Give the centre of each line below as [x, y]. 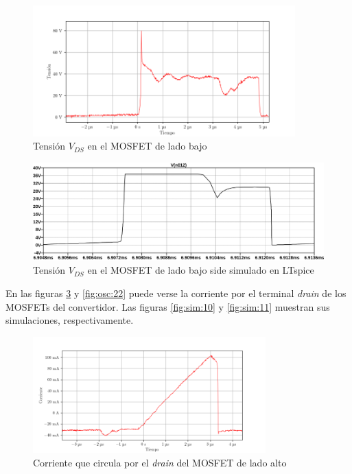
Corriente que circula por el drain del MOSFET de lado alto [160, 462]
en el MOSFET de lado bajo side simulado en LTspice [201, 270]
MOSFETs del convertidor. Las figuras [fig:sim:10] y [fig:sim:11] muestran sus [168, 306]
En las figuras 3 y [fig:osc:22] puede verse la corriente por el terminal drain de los [176, 293]
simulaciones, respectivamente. [70, 320]
